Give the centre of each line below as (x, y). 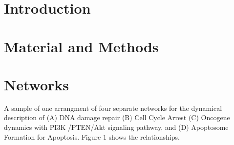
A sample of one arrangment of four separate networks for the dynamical (113, 108)
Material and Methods (81, 46)
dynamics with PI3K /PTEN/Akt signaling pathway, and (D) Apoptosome (116, 127)
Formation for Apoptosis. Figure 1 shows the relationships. (92, 136)
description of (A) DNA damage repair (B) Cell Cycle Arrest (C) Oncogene (117, 117)
